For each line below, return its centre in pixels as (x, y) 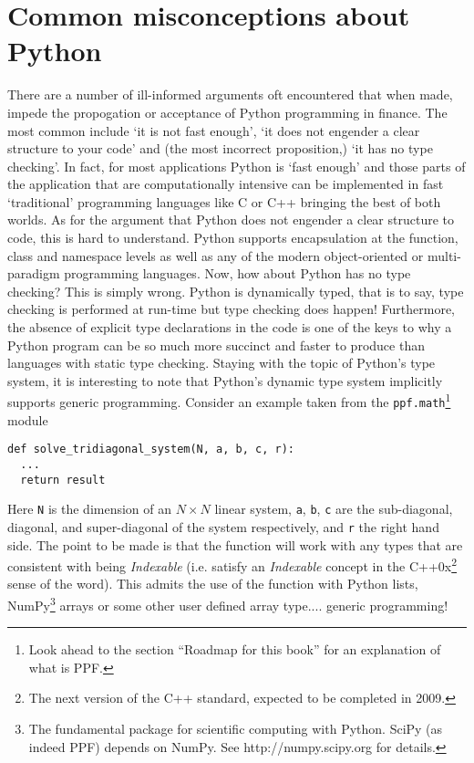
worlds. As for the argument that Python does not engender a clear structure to (231, 219)
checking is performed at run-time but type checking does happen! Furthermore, (231, 309)
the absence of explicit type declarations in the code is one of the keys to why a (230, 327)
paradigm (34, 273)
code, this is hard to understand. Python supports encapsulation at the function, (233, 238)
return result (63, 480)
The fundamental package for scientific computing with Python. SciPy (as (236, 729)
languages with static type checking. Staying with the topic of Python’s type (222, 363)
